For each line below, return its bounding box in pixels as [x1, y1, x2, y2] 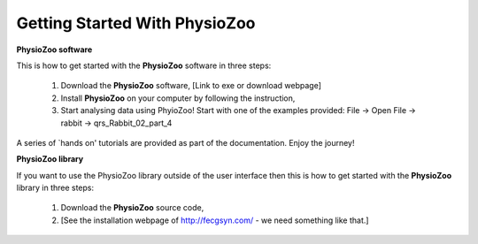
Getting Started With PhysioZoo [16, 13, 256, 33]
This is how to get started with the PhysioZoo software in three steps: [16, 60, 272, 71]
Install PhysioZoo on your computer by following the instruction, [60, 93, 296, 103]
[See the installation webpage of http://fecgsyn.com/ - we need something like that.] [60, 215, 369, 225]
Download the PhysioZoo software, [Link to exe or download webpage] [60, 80, 322, 91]
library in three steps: [16, 182, 95, 194]
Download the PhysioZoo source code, [60, 202, 204, 213]
